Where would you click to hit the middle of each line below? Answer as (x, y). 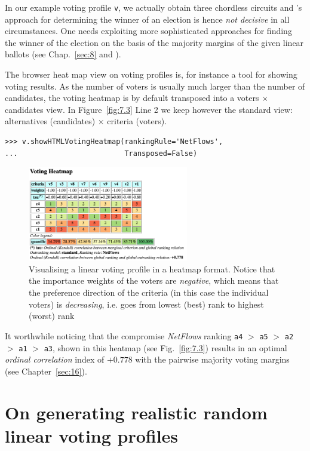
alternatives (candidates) (50, 121)
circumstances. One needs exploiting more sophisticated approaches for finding (148, 31)
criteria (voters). (137, 121)
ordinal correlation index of (55, 359)
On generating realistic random (136, 412)
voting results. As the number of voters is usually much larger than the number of (155, 86)
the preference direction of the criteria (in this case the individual (149, 292)
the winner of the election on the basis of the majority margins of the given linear (154, 42)
